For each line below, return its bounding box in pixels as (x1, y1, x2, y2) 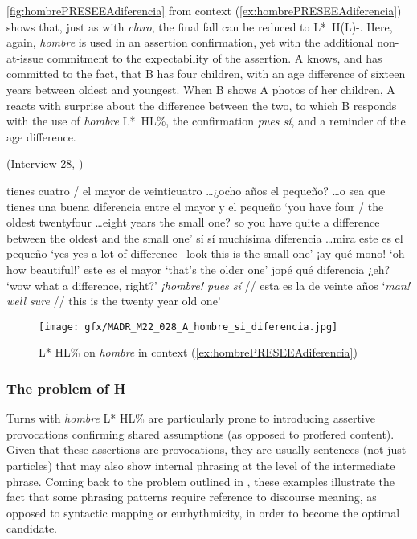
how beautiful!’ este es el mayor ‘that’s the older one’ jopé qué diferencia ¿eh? (6, 260, 390, 277)
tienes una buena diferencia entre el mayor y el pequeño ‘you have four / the (6, 198, 384, 214)
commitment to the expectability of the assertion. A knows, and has (47, 49, 382, 66)
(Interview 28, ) (6, 155, 84, 172)
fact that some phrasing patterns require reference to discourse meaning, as (6, 488, 377, 505)
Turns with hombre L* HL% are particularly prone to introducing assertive (6, 410, 375, 427)
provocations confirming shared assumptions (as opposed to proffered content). (6, 425, 395, 442)
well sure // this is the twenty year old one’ (6, 292, 221, 309)
